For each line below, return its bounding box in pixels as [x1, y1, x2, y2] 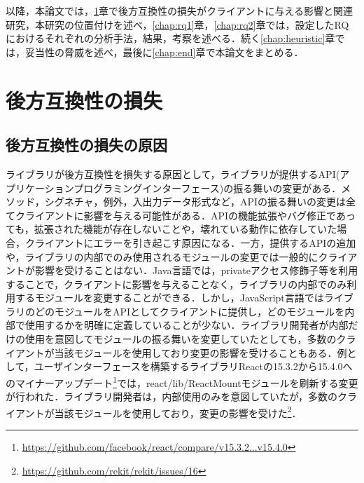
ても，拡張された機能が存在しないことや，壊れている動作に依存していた [6, 222, 337, 236]
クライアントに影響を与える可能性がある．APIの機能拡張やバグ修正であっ [15, 208, 356, 222]
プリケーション [6, 180, 74, 195]
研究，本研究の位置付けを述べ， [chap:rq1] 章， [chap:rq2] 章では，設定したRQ [6, 17, 349, 32]
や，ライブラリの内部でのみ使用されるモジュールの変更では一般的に [6, 249, 318, 264]
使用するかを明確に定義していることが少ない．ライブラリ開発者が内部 [24, 318, 349, 332]
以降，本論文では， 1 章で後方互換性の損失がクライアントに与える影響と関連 [6, 4, 353, 18]
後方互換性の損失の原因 [6, 134, 167, 156]
